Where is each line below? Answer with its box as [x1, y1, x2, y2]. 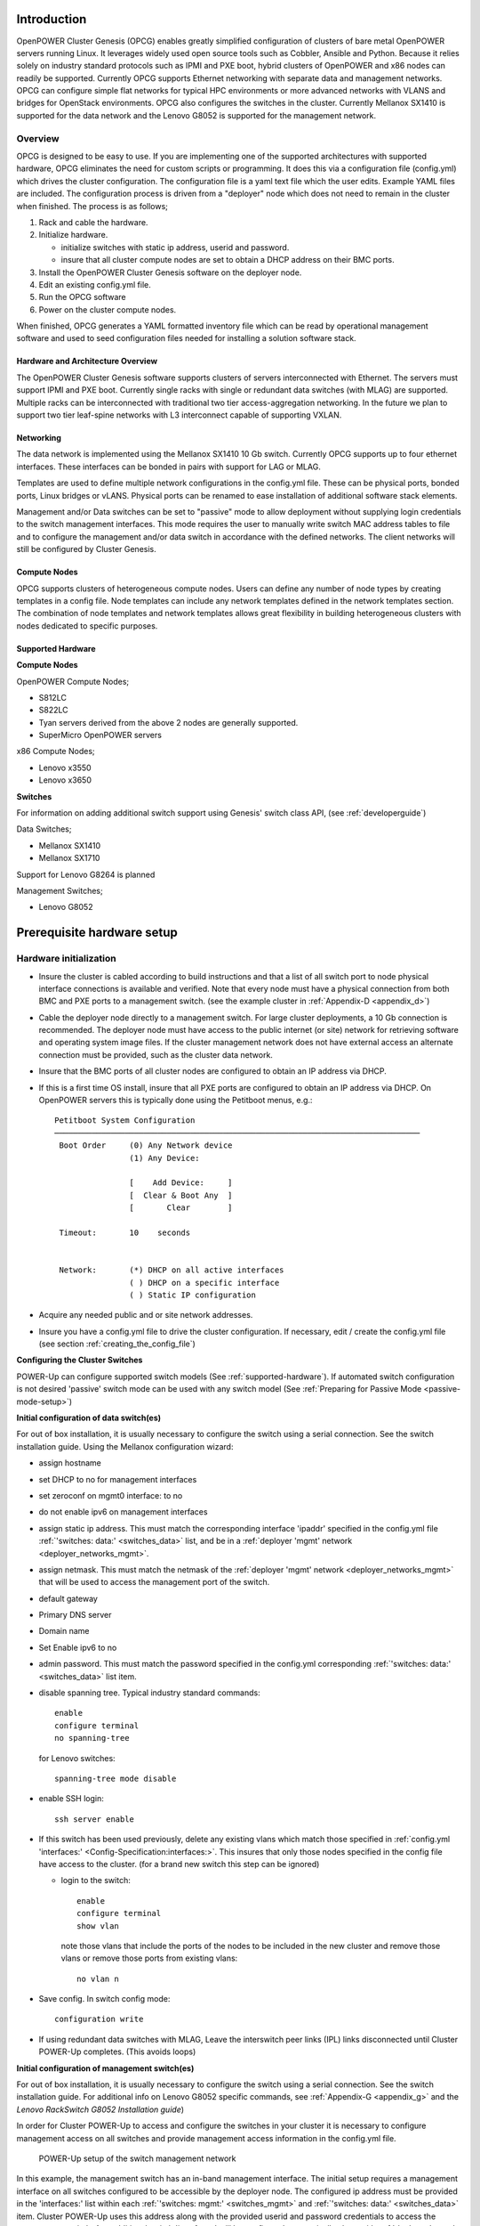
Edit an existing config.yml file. [38, 279, 151, 289]
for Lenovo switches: [38, 1752, 116, 1763]
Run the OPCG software [38, 292, 126, 303]
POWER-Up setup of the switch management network [38, 2153, 236, 2164]
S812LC [38, 692, 67, 703]
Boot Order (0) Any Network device [59, 1141, 233, 1150]
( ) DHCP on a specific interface [129, 1278, 280, 1288]
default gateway [38, 1593, 98, 1604]
